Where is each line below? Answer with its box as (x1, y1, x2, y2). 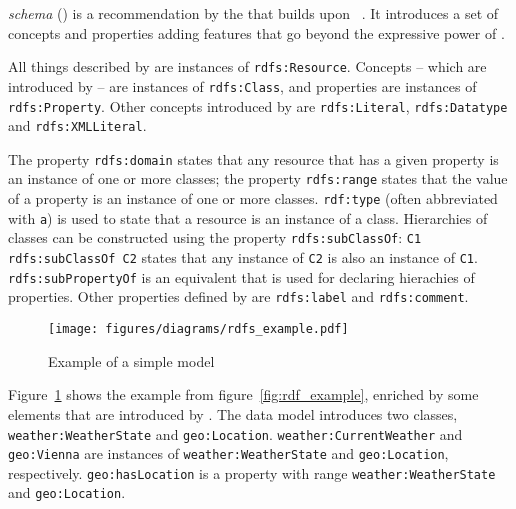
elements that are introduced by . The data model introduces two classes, (8, 403, 458, 424)
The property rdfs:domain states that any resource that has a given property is (8, 148, 499, 169)
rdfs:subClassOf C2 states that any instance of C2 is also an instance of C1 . (8, 247, 478, 268)
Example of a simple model (48, 350, 215, 371)
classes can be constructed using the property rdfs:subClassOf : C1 (8, 227, 422, 248)
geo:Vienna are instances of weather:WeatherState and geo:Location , (8, 443, 449, 464)
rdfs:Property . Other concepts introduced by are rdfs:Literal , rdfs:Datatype (8, 95, 508, 116)
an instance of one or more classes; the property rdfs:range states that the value (8, 168, 508, 189)
